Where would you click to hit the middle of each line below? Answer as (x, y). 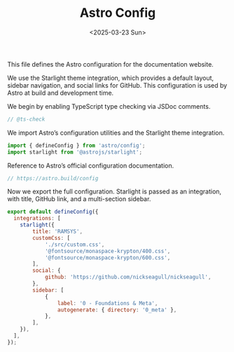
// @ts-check (26, 119)
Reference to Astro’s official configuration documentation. (90, 165)
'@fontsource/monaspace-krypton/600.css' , (108, 257)
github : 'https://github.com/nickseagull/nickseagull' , (128, 277)
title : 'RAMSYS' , (57, 232)
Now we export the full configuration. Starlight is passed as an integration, (115, 191)
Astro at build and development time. (61, 93)
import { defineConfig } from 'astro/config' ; (76, 145)
